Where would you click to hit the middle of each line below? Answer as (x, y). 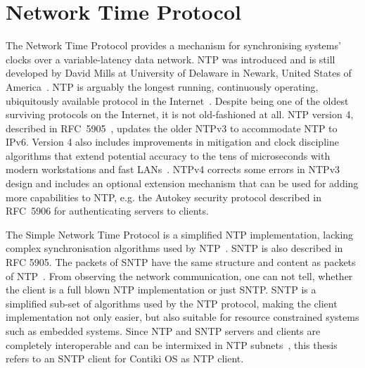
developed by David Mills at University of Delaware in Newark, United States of (179, 73)
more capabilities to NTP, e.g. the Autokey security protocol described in (164, 197)
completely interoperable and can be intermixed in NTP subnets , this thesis (172, 344)
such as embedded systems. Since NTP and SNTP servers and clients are (163, 331)
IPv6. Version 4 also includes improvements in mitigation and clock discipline (172, 142)
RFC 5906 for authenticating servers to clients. (107, 211)
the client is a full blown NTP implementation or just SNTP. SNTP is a (161, 290)
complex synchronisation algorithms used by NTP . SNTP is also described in (174, 248)
